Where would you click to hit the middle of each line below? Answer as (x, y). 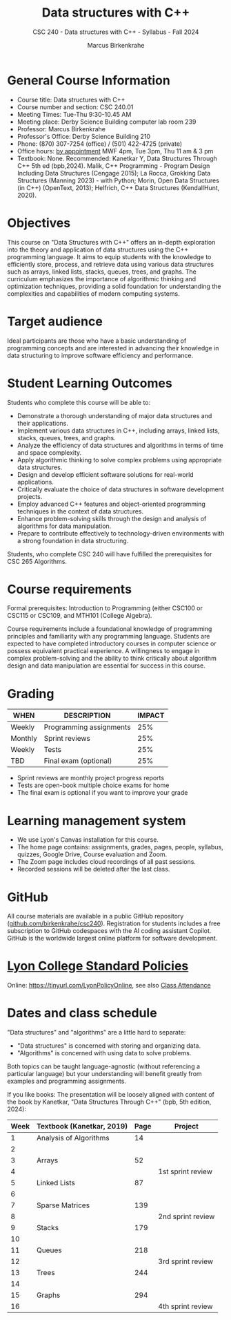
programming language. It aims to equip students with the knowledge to (109, 256)
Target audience (55, 321)
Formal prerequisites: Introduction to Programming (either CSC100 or (105, 608)
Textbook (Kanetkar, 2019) (82, 1126)
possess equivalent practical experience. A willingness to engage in (103, 651)
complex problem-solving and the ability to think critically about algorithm (112, 659)
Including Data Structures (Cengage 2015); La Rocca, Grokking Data (114, 173)
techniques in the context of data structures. (80, 511)
